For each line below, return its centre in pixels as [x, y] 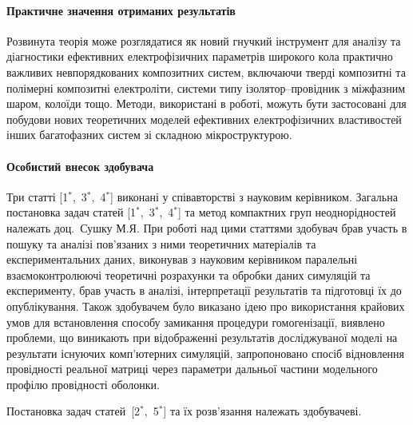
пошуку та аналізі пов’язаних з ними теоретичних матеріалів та [161, 243]
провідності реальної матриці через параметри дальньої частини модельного [192, 369]
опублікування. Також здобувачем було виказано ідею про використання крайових [206, 306]
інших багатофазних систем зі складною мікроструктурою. [149, 135]
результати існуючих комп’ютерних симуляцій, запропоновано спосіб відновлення [206, 353]
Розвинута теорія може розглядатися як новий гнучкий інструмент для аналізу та [204, 40]
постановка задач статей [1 [71, 212]
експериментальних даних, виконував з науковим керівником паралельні [182, 259]
